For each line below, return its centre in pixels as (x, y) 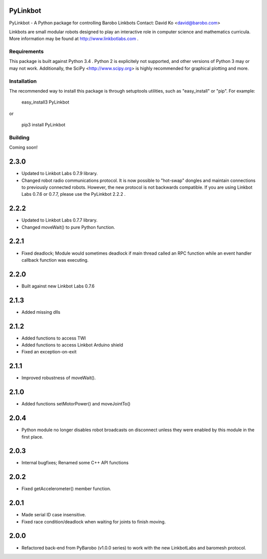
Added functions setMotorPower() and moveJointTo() (76, 404)
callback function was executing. (55, 260)
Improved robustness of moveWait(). (59, 378)
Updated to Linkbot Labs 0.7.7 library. (60, 220)
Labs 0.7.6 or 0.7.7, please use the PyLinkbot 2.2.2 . (74, 194)
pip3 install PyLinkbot (44, 125)
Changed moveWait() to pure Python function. (68, 227)
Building (19, 137)
